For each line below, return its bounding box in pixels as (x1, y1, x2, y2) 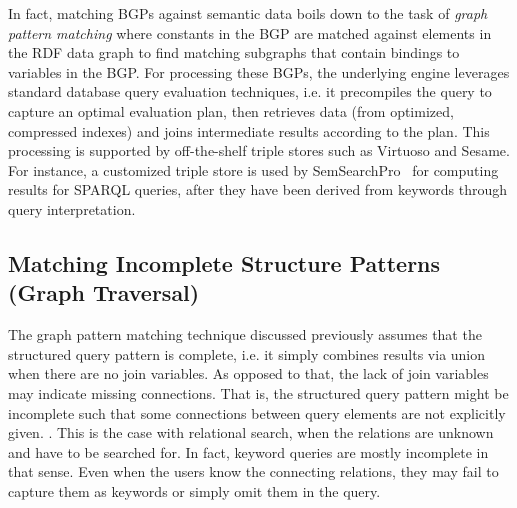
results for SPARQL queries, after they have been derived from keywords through (8, 179, 507, 200)
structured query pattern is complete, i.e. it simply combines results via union (8, 343, 486, 364)
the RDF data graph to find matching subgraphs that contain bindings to (8, 42, 460, 63)
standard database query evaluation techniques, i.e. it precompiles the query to (8, 81, 492, 102)
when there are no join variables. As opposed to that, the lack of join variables (8, 363, 489, 384)
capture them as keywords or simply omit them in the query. (8, 480, 381, 501)
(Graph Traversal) (8, 277, 200, 308)
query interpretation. (8, 198, 136, 219)
